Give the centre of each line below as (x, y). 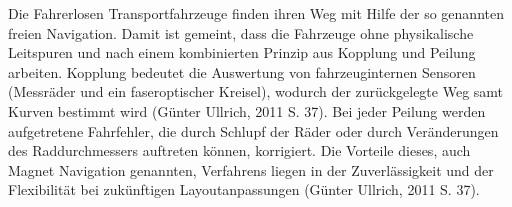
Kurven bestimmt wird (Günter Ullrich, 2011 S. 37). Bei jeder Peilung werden (247, 110)
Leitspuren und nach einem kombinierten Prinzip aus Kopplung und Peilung (242, 52)
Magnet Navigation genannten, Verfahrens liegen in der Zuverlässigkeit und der (251, 169)
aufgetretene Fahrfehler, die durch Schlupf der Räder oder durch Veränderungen (253, 130)
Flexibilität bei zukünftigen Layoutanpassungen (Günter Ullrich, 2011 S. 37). (244, 189)
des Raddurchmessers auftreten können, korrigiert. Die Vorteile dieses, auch (239, 150)
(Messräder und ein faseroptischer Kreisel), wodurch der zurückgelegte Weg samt (256, 91)
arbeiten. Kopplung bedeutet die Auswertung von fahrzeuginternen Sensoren (242, 71)
